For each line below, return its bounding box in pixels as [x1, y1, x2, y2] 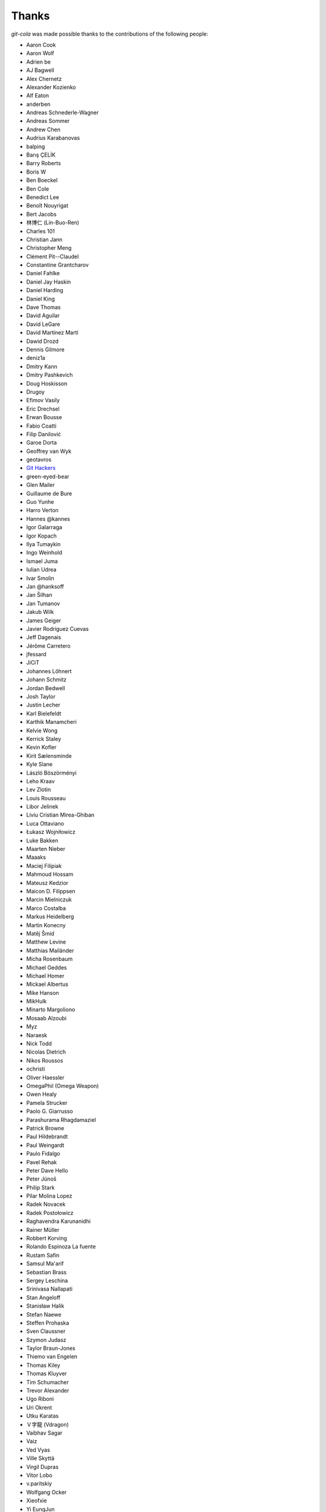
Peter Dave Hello [26, 1167, 69, 1174]
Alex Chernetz [26, 75, 62, 82]
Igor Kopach [26, 532, 57, 539]
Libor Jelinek [26, 803, 59, 810]
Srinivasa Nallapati [26, 1285, 72, 1292]
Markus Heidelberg [26, 913, 74, 921]
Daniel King [26, 295, 55, 302]
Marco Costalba [26, 904, 66, 911]
